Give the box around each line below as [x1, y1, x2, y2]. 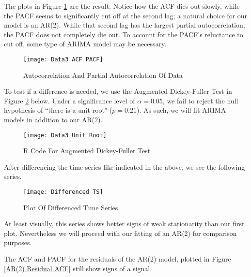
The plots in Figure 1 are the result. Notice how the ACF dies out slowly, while [4, 1, 240, 11]
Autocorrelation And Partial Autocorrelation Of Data [23, 70, 183, 80]
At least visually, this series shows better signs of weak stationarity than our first [4, 219, 245, 229]
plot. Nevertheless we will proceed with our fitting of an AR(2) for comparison [4, 228, 237, 238]
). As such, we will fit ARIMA [136, 105, 226, 115]
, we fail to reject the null [162, 95, 238, 105]
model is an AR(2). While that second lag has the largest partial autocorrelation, [4, 20, 245, 30]
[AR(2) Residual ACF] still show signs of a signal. [4, 263, 152, 273]
